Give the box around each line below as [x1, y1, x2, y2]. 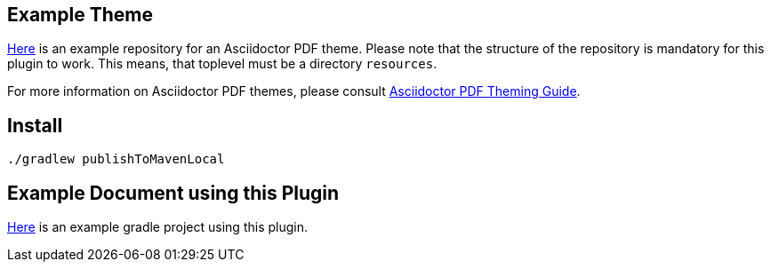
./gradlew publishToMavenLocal [7, 152, 225, 167]
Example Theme [7, 4, 153, 26]
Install [7, 114, 63, 137]
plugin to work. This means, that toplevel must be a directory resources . [7, 56, 438, 72]
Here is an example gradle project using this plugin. [7, 219, 308, 235]
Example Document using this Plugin [7, 181, 340, 204]
